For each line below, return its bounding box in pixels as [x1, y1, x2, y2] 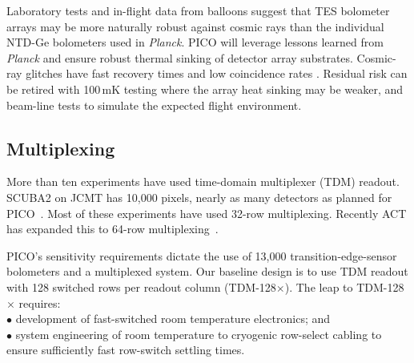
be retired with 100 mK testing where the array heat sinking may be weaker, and [6, 80, 404, 97]
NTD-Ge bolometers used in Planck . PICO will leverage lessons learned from [6, 34, 384, 50]
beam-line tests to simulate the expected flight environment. [6, 96, 302, 113]
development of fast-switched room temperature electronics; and [15, 310, 331, 327]
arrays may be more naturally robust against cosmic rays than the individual [6, 18, 384, 34]
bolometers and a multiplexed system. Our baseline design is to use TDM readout [6, 263, 408, 280]
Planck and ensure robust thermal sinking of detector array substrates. [6, 49, 353, 66]
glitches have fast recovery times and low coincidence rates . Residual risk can [26, 65, 408, 82]
